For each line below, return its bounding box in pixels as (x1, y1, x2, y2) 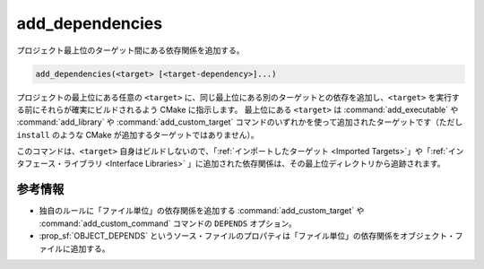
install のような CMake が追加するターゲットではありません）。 (16, 129, 259, 140)
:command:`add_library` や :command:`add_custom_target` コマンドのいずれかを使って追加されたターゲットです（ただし (16, 117, 463, 127)
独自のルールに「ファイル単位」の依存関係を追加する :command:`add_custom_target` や (39, 205, 365, 216)
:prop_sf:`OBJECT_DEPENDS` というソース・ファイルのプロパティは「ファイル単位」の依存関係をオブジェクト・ (39, 230, 456, 241)
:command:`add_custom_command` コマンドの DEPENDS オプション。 (39, 218, 297, 229)
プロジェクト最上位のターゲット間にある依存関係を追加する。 (16, 45, 245, 56)
